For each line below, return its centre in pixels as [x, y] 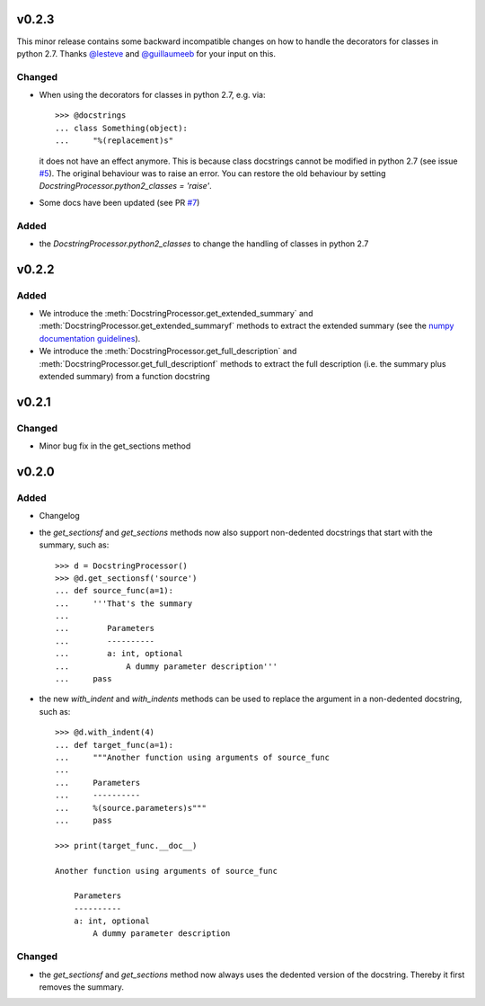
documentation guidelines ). [90, 338]
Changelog [59, 516]
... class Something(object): [122, 128]
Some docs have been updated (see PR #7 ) [119, 202]
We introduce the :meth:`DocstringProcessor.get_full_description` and [168, 352]
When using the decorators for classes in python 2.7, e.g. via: [152, 95]
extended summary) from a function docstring [124, 377]
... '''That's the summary [124, 603]
